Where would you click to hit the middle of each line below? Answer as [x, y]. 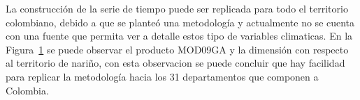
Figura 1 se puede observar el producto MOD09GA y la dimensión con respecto [177, 49]
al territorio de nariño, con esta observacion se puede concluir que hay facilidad [175, 63]
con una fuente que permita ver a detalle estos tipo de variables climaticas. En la [179, 36]
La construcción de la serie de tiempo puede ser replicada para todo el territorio [177, 8]
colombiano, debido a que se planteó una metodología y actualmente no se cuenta [180, 22]
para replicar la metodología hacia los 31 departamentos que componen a [162, 76]
